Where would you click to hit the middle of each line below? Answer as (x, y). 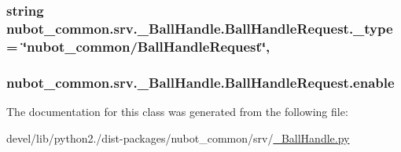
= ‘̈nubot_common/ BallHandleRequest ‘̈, (138, 46)
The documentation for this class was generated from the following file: (177, 111)
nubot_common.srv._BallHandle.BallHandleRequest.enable (200, 82)
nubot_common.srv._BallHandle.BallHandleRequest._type (200, 28)
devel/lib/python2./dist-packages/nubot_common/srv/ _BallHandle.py (178, 138)
